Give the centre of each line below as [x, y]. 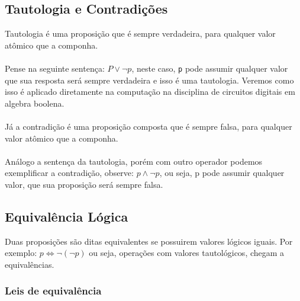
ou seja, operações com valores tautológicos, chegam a [187, 253]
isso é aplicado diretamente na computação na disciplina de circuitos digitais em [150, 92]
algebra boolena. [35, 103]
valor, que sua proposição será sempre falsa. [84, 184]
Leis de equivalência [53, 291]
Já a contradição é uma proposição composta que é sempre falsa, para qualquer [149, 127]
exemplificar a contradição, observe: [69, 173]
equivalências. [30, 264]
